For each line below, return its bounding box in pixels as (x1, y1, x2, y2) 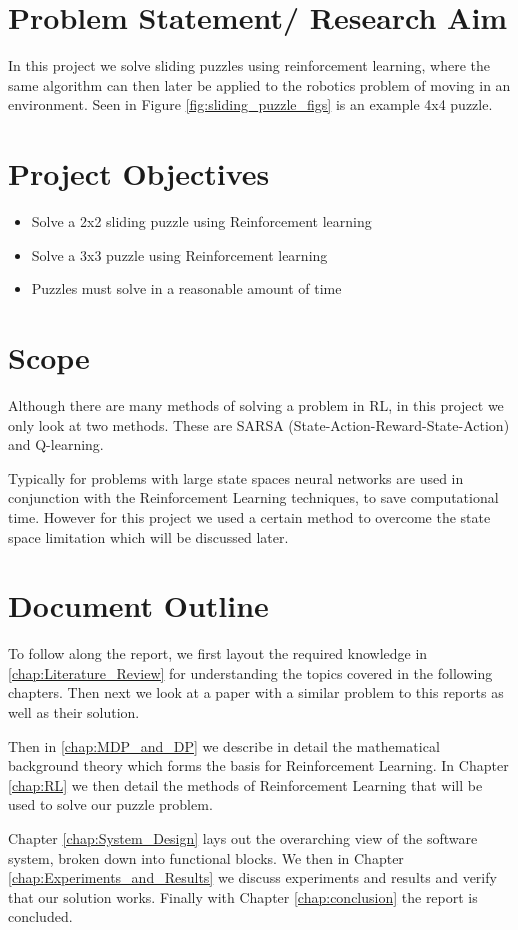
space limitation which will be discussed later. (8, 526, 289, 547)
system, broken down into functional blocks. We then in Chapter (8, 847, 404, 868)
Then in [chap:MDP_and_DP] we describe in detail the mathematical (8, 735, 440, 756)
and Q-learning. (8, 434, 104, 455)
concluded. (8, 906, 73, 927)
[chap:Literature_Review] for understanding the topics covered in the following (8, 662, 493, 683)
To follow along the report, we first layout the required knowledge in (8, 643, 428, 664)
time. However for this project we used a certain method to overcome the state (8, 506, 491, 527)
